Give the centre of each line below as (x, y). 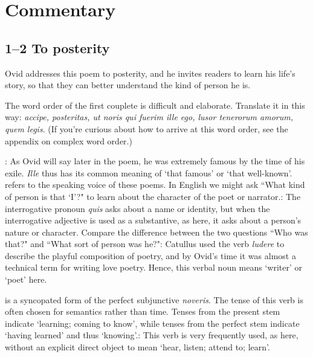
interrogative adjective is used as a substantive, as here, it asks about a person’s (153, 220)
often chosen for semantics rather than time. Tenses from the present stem (143, 311)
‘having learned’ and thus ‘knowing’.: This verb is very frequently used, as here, (152, 335)
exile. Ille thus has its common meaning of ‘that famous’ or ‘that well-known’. (149, 172)
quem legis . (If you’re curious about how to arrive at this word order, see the (147, 128)
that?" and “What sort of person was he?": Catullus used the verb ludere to (145, 244)
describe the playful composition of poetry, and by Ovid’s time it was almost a (150, 255)
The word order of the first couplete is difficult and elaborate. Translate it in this (155, 105)
